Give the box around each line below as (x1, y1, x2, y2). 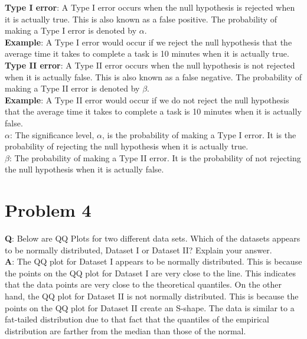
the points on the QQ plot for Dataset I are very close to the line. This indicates (5, 266, 296, 279)
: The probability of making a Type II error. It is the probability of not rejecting (9, 151, 301, 164)
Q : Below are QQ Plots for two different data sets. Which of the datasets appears (5, 232, 301, 245)
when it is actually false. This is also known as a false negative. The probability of (5, 70, 302, 83)
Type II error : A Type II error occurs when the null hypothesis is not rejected (5, 58, 295, 71)
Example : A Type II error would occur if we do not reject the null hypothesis (5, 93, 289, 106)
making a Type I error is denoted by (5, 24, 137, 37)
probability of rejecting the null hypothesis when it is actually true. (5, 140, 249, 152)
